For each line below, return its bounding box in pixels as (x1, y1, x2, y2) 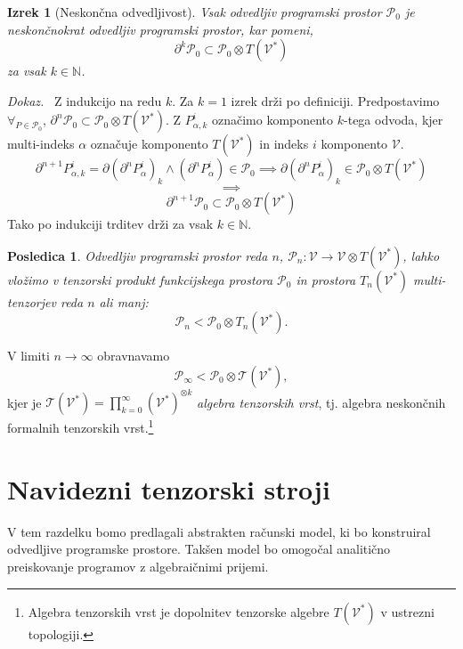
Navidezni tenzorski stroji (7, 470, 330, 507)
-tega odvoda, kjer (344, 110, 443, 129)
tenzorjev (7, 292, 56, 311)
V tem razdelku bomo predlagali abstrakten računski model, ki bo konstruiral (7, 522, 431, 540)
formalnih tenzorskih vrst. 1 (7, 416, 154, 437)
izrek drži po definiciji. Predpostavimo (231, 91, 440, 110)
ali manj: (99, 292, 149, 311)
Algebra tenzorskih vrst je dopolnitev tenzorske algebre (28, 602, 329, 621)
